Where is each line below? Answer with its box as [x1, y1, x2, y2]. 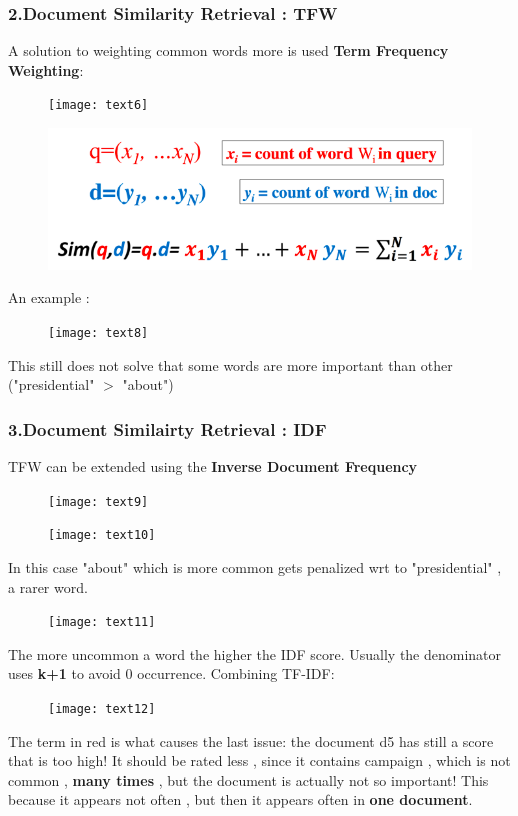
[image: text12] [48, 702, 156, 717]
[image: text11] [48, 615, 156, 630]
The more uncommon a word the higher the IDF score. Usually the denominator [8, 643, 502, 664]
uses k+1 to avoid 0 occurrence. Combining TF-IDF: [8, 663, 335, 684]
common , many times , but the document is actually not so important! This [8, 769, 489, 790]
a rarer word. [8, 576, 88, 597]
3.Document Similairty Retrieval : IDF [8, 416, 327, 441]
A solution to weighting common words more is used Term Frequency [8, 40, 449, 61]
